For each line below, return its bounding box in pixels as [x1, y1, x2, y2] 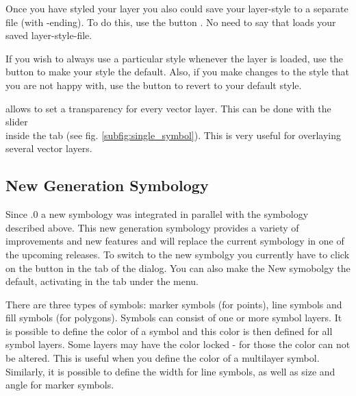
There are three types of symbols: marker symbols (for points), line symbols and [5, 297, 342, 311]
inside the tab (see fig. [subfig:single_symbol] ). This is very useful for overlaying [5, 127, 341, 142]
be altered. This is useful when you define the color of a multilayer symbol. [5, 351, 320, 365]
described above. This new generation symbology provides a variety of [5, 220, 299, 234]
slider [5, 114, 28, 129]
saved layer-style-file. [5, 28, 92, 42]
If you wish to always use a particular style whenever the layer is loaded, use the [5, 51, 343, 65]
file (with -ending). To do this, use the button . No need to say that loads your [5, 14, 336, 29]
